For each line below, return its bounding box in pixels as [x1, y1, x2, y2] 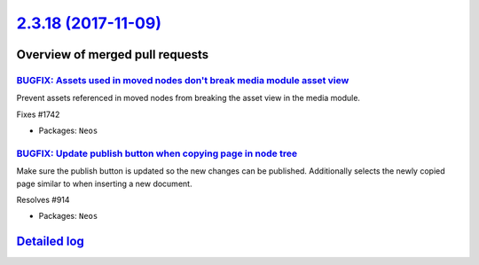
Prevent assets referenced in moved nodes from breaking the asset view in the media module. [16, 93, 361, 104]
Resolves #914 [16, 195, 70, 206]
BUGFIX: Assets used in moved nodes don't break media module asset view [16, 74, 349, 86]
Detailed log [16, 234, 84, 249]
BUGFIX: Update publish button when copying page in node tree [16, 147, 297, 160]
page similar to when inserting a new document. [16, 178, 192, 189]
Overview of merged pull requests [16, 47, 209, 62]
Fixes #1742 [16, 109, 60, 120]
